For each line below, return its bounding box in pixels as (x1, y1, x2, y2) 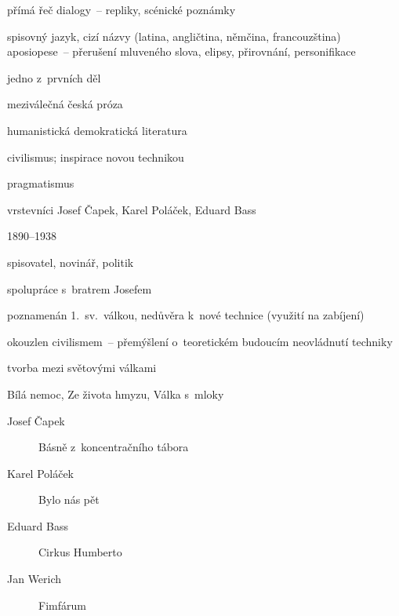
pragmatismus (7, 175, 74, 191)
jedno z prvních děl (7, 69, 101, 86)
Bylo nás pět (38, 491, 100, 508)
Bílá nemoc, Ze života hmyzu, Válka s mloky (7, 385, 224, 402)
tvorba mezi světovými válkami (7, 359, 157, 376)
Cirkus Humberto (38, 544, 122, 560)
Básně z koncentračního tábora (38, 439, 189, 455)
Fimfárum (38, 596, 86, 613)
